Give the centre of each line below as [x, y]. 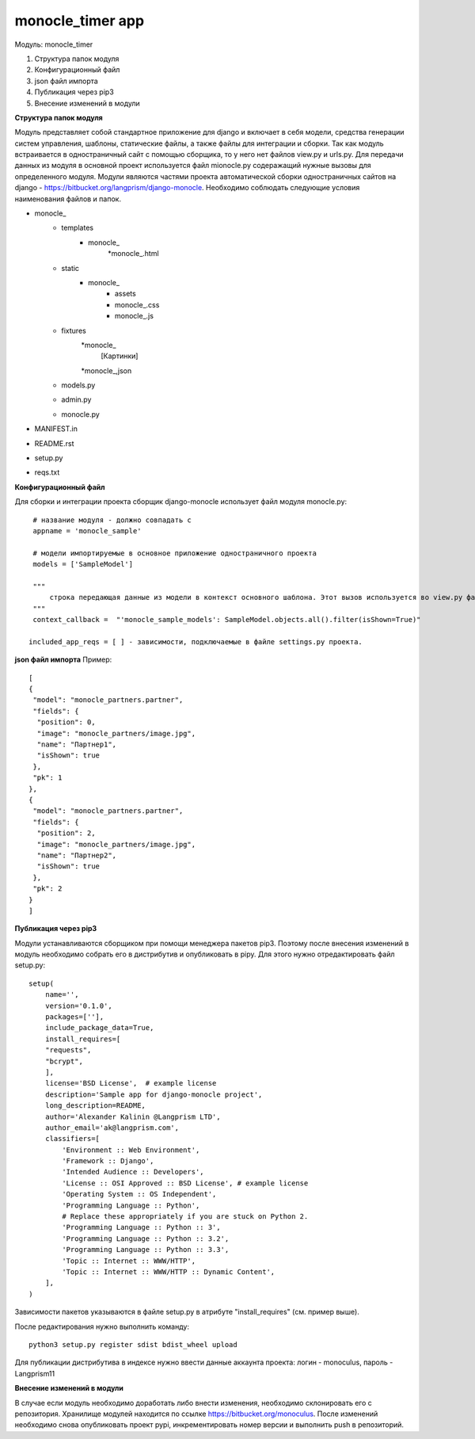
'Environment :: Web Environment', [131, 1150]
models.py [78, 385]
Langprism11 [35, 1373]
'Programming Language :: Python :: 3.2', [146, 1239]
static [70, 268]
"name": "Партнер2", [77, 855]
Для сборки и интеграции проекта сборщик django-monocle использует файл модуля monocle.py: [181, 502]
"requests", [68, 1050]
